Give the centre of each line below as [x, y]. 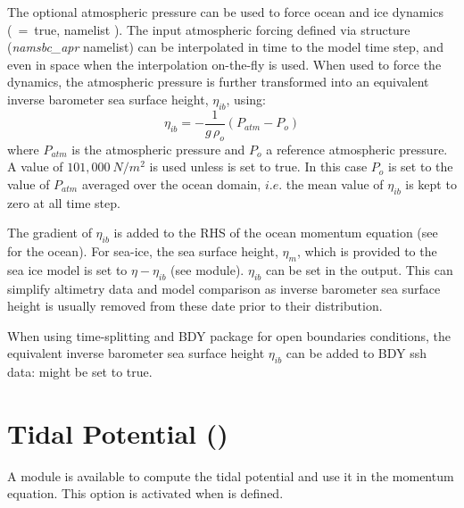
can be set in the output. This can [359, 269]
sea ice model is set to [67, 269]
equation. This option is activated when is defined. [145, 493]
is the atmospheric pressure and [158, 149]
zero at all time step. [64, 202]
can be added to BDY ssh [356, 353]
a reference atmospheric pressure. [357, 149]
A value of [35, 167]
